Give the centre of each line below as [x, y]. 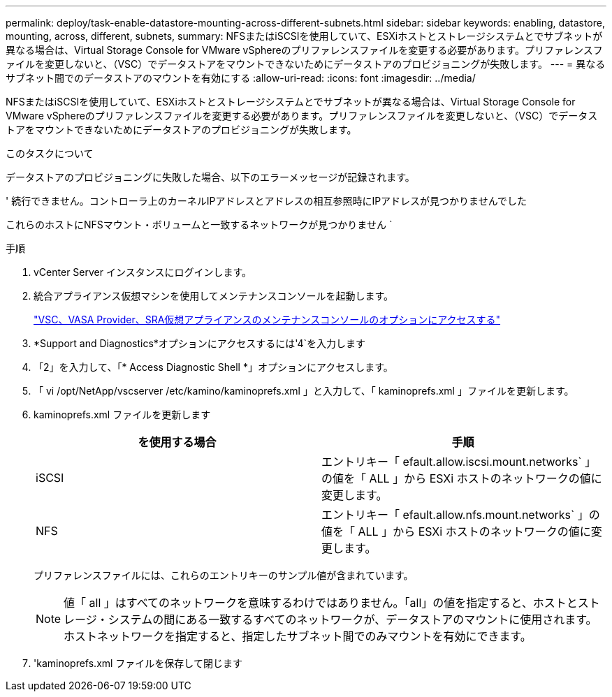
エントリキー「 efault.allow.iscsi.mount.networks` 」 [459, 462]
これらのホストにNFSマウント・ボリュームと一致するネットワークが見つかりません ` [199, 225]
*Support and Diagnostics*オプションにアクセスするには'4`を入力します [200, 343]
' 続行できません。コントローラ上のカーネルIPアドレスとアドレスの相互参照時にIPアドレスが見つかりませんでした [266, 201]
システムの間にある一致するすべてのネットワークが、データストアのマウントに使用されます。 [352, 619]
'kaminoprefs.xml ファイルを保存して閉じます [138, 663]
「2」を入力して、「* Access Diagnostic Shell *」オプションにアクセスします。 [213, 367]
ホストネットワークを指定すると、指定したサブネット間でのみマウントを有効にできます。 [298, 636]
